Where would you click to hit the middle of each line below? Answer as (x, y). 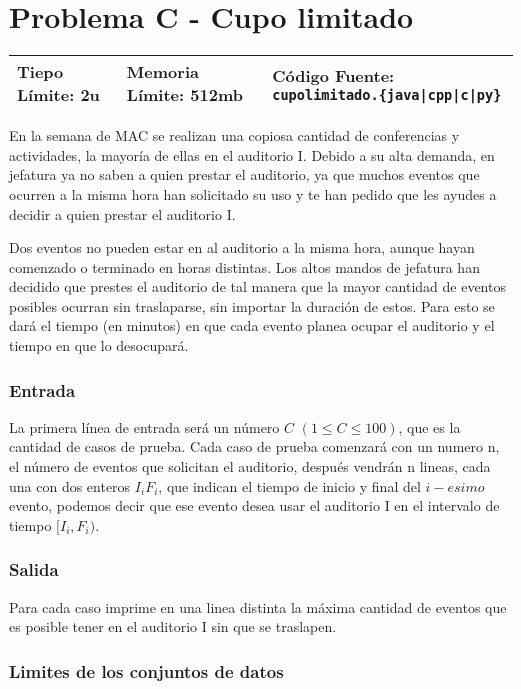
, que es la (429, 426)
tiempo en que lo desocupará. (99, 345)
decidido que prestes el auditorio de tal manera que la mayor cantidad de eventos (257, 286)
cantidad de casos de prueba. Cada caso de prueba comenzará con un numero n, (254, 446)
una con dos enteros (70, 485)
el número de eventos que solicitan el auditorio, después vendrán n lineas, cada (250, 466)
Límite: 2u (58, 95)
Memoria (162, 72)
